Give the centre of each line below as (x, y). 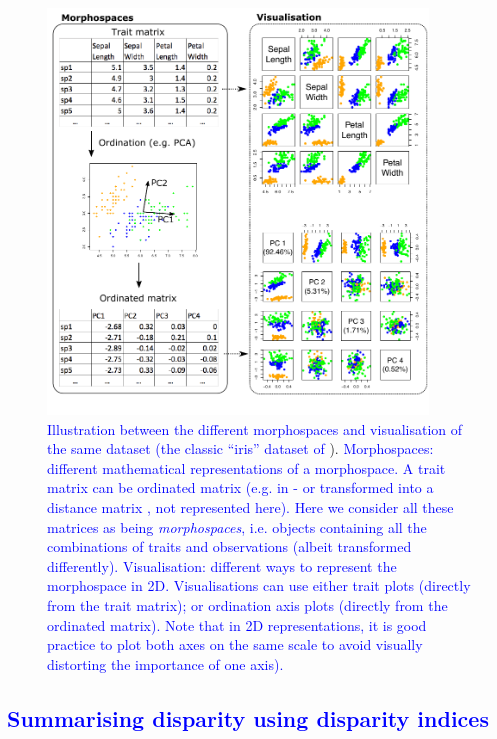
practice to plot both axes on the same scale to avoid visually (235, 644)
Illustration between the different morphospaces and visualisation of (255, 428)
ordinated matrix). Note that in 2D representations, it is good (237, 624)
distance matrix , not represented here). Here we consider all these (250, 506)
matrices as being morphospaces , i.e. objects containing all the (237, 526)
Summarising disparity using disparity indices (248, 717)
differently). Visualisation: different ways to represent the (222, 565)
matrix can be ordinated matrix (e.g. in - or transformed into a (240, 487)
